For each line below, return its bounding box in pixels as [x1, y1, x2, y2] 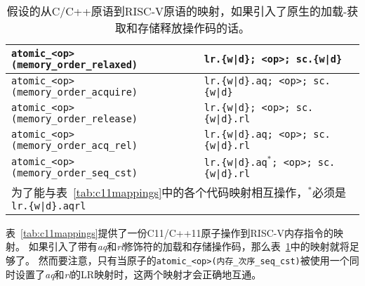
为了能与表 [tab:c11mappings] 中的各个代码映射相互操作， [11, 183, 308, 200]
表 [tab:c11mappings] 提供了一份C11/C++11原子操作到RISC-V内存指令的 [6, 225, 333, 240]
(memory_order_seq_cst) [11, 167, 138, 178]
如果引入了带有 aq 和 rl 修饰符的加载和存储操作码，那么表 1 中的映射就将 [28, 239, 350, 254]
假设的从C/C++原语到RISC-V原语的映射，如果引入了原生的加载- [6, 3, 347, 19]
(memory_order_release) [11, 113, 138, 124]
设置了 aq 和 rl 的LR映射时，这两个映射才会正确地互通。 [15, 266, 262, 281]
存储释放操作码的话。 [137, 20, 250, 36]
